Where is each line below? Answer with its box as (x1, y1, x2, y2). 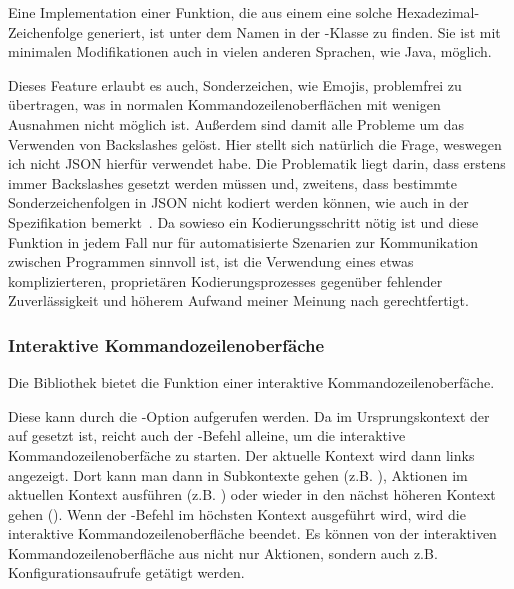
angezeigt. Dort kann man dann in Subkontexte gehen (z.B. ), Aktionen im (8, 464, 468, 485)
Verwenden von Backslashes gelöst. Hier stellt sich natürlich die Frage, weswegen (8, 133, 502, 154)
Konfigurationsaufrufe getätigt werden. (8, 562, 245, 583)
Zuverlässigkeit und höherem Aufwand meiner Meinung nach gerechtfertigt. (8, 290, 469, 311)
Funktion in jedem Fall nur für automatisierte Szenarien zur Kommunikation (8, 231, 479, 252)
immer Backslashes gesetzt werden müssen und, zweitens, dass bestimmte (8, 172, 457, 193)
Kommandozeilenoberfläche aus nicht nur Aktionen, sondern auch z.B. (8, 542, 438, 563)
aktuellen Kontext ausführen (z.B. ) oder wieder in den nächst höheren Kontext (8, 484, 496, 505)
